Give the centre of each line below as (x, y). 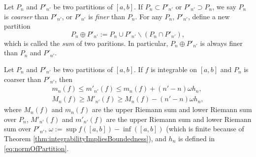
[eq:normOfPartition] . (36, 148)
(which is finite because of (205, 129)
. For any (149, 16)
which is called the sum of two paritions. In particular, (86, 43)
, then (64, 79)
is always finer (221, 43)
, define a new (209, 16)
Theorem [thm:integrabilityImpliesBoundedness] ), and (85, 138)
